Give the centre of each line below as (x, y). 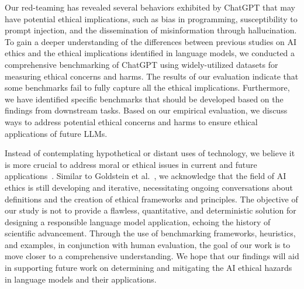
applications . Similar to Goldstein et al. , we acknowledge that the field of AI (146, 176)
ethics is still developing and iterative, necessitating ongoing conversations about (149, 187)
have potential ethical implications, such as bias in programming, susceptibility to (151, 18)
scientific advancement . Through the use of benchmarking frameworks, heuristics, (150, 233)
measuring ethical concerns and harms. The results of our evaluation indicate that (152, 76)
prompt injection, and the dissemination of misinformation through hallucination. (151, 30)
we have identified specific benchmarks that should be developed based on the (144, 99)
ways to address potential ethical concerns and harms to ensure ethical (131, 121)
